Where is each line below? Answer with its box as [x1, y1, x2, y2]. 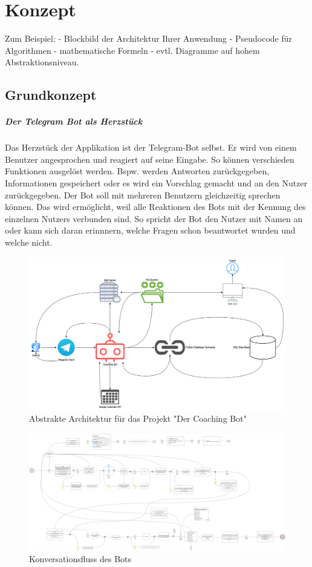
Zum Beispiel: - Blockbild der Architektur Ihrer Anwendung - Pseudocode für [5, 32, 293, 45]
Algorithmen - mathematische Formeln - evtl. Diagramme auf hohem [5, 44, 260, 56]
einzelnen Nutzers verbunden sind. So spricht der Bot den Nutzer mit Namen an [5, 212, 303, 225]
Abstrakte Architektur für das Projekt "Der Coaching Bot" [29, 412, 247, 425]
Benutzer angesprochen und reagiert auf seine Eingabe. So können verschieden [5, 152, 294, 165]
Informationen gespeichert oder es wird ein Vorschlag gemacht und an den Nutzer [5, 177, 308, 189]
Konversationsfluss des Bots [29, 552, 132, 565]
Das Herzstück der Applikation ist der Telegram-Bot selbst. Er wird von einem [5, 141, 297, 154]
